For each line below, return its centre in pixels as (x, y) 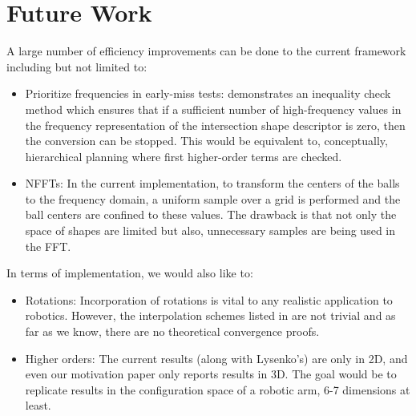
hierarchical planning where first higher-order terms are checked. (184, 156)
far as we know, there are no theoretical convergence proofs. (172, 331)
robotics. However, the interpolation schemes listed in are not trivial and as (210, 315)
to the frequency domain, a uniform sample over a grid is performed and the (213, 198)
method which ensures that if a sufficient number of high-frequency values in (213, 109)
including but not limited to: (77, 66)
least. (38, 405)
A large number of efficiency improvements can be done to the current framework (206, 51)
